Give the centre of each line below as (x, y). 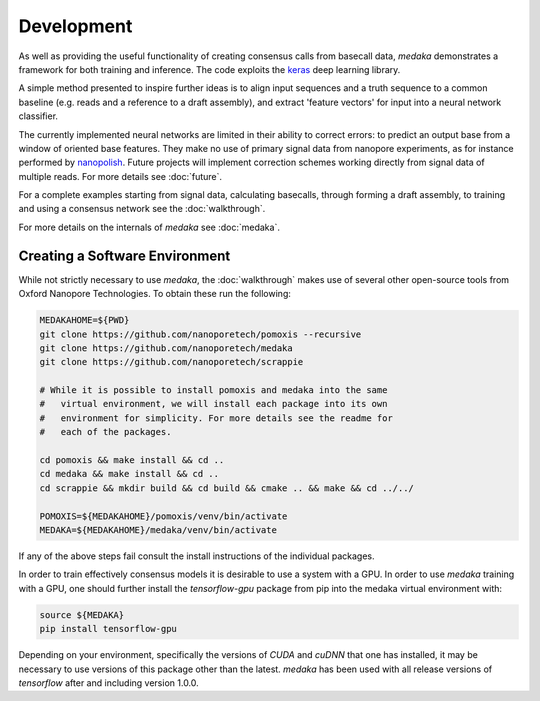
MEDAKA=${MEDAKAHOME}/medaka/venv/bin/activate (158, 529)
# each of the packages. (105, 432)
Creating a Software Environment (124, 255)
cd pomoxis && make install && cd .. (132, 460)
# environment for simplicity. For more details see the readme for (216, 418)
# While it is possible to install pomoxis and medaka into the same (213, 390)
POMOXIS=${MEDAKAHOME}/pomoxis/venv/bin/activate (163, 516)
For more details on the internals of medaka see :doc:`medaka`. (149, 227)
